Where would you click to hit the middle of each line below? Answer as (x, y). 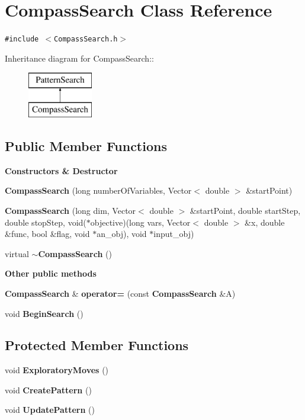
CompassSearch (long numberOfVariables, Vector (98, 190)
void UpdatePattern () (50, 410)
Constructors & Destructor (61, 170)
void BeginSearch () (44, 313)
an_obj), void (122, 234)
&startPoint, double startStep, (245, 210)
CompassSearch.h (86, 39)
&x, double (265, 222)
